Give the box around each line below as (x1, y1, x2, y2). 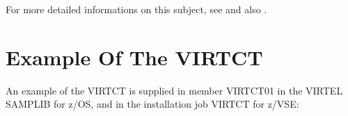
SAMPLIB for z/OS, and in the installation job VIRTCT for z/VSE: (6, 97, 299, 111)
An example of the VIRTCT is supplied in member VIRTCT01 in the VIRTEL (6, 83, 343, 97)
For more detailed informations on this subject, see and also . (6, 2, 267, 16)
